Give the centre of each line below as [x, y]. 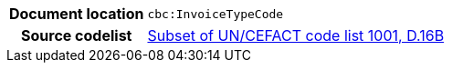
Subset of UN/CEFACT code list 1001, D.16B [296, 35]
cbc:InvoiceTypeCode [215, 14]
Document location [77, 14]
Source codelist [77, 35]
